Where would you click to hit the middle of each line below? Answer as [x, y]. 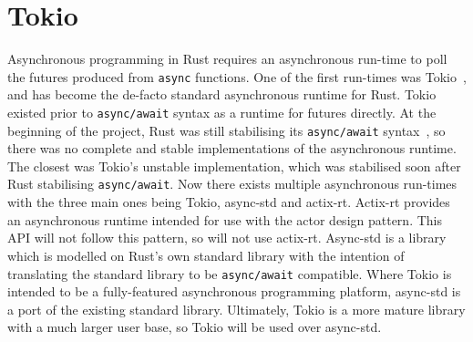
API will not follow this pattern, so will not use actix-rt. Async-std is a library [227, 238]
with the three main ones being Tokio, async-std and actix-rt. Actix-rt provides [229, 202]
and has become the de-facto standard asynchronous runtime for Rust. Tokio [222, 94]
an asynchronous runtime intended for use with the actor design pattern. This [225, 219]
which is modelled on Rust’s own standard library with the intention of [206, 255]
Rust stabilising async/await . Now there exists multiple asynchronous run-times [232, 184]
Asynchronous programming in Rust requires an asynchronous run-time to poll [227, 59]
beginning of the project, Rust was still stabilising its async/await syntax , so [226, 130]
